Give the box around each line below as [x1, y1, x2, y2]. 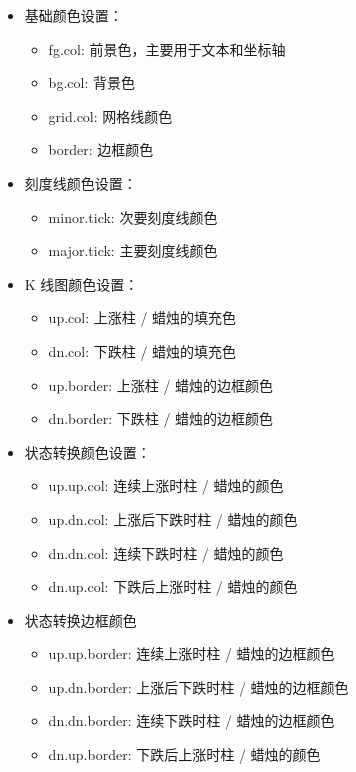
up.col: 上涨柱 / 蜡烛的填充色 [48, 307, 237, 328]
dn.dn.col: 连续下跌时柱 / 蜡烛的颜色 [48, 542, 284, 563]
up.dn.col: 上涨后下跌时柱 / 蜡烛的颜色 [48, 508, 298, 529]
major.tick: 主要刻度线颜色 [48, 240, 218, 261]
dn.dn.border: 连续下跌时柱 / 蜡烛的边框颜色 [48, 710, 335, 731]
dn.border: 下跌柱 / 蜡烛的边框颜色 [48, 408, 274, 429]
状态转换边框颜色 [24, 609, 137, 630]
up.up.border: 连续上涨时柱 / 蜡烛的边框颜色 [48, 643, 335, 664]
